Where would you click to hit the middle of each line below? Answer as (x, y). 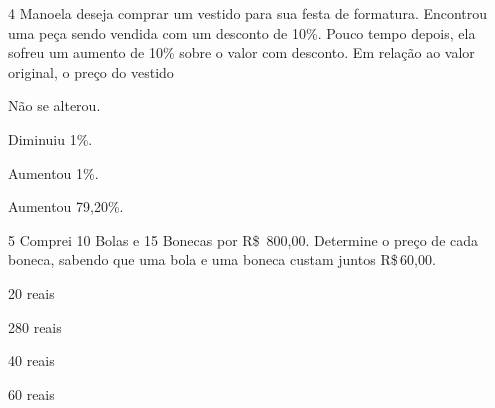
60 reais (31, 393)
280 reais (35, 326)
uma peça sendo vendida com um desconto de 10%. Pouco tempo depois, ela (242, 32)
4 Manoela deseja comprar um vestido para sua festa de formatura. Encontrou (248, 13)
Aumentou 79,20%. (66, 206)
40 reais (31, 360)
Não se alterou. (54, 105)
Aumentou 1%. (53, 172)
